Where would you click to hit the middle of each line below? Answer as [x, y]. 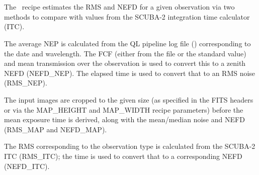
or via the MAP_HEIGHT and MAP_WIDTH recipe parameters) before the [124, 109]
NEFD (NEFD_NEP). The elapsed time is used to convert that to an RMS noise [130, 73]
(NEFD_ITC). [27, 166]
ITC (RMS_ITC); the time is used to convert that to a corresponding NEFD [123, 156]
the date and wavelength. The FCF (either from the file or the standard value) [125, 53]
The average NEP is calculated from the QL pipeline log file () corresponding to [127, 43]
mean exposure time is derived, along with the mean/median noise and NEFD [124, 119]
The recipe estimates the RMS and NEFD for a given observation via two [119, 7]
